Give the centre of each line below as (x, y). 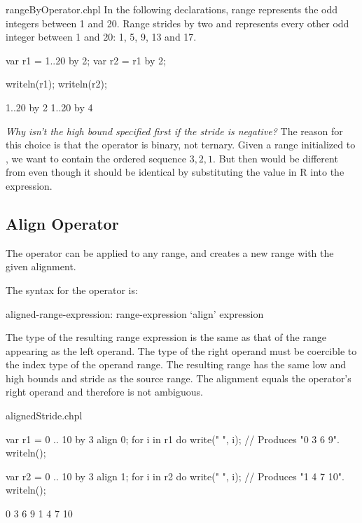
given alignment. (41, 266)
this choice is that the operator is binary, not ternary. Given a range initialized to (181, 145)
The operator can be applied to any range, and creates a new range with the (170, 252)
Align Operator (62, 223)
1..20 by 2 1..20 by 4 (49, 107)
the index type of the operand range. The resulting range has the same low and (176, 364)
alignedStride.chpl (44, 416)
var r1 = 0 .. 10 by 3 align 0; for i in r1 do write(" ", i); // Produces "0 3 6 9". (173, 439)
